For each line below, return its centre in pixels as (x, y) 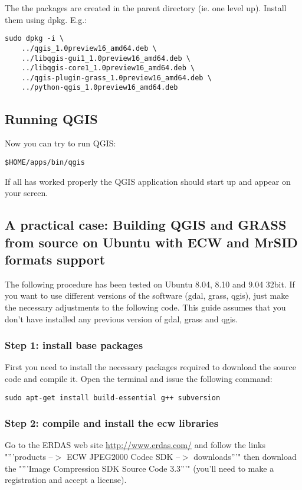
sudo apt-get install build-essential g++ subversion (113, 398)
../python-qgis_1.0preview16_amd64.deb (100, 88)
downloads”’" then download (245, 456)
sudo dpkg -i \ (35, 39)
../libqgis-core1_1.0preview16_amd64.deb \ (108, 68)
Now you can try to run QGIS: (60, 143)
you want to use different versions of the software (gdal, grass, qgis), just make (147, 295)
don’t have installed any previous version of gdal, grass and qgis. (121, 318)
